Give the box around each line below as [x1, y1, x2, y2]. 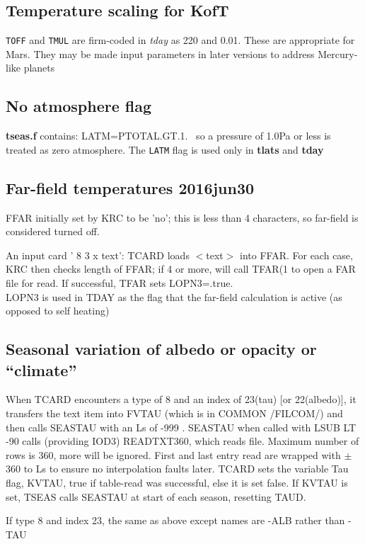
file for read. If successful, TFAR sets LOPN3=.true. [6, 276, 233, 290]
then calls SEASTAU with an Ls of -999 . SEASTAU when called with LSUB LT [6, 419, 357, 434]
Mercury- [318, 46, 358, 61]
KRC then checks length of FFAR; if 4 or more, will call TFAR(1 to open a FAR [6, 261, 356, 276]
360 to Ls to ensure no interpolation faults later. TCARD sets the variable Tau [6, 461, 349, 476]
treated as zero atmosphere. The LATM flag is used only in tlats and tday [6, 142, 324, 157]
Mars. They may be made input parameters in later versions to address [6, 46, 315, 61]
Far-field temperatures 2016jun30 [6, 176, 255, 198]
